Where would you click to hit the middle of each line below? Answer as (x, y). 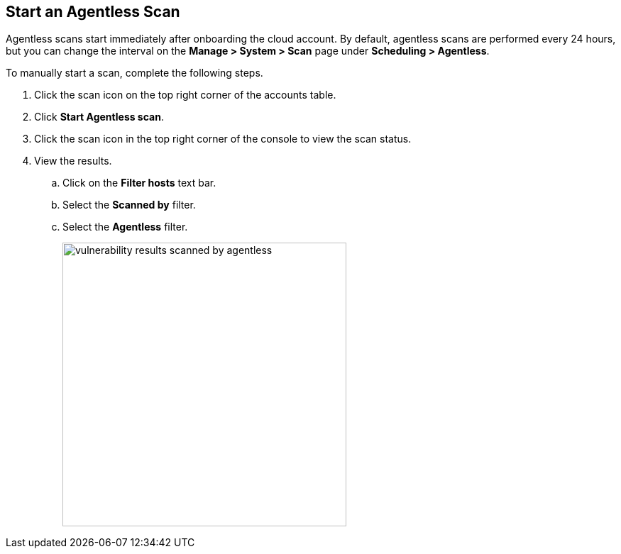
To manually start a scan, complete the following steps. (134, 73)
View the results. (73, 161)
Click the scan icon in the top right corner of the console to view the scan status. (223, 139)
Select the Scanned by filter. (129, 205)
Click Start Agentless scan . (99, 117)
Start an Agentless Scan (93, 12)
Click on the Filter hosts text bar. (139, 183)
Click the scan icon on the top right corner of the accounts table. (185, 95)
